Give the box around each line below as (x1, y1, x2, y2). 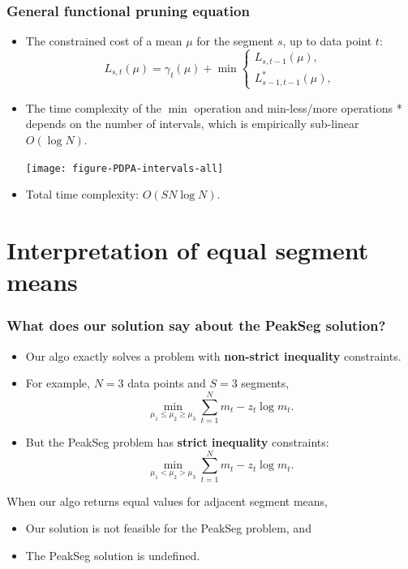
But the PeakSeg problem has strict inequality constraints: (25, 433, 329, 450)
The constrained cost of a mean (25, 32, 183, 49)
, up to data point (282, 32, 372, 49)
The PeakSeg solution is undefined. (25, 546, 200, 563)
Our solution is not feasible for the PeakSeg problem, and (25, 520, 311, 537)
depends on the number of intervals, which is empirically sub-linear (25, 115, 359, 132)
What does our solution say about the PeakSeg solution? (6, 315, 386, 336)
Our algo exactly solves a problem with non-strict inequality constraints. (25, 347, 402, 364)
